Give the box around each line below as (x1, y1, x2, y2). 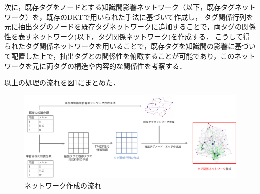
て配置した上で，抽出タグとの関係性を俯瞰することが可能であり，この (4, 50, 235, 61)
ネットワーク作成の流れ (24, 180, 101, 190)
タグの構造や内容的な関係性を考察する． (53, 60, 186, 71)
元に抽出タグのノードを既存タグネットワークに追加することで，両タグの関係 (4, 21, 256, 32)
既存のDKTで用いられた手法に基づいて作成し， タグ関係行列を (46, 11, 253, 22)
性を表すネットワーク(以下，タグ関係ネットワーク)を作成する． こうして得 (4, 31, 250, 41)
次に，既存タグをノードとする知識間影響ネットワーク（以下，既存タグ (4, 2, 235, 12)
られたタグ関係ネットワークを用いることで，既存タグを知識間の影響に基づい (4, 41, 256, 51)
